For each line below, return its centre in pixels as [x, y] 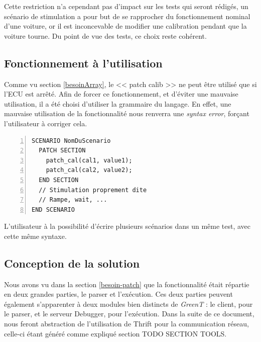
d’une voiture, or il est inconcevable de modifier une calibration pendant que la [125, 26]
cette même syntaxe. [35, 236]
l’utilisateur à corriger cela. [46, 123]
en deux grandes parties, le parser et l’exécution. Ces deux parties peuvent [118, 294]
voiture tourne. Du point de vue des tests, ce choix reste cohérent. [105, 35]
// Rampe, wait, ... [73, 200]
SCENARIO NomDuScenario [71, 141]
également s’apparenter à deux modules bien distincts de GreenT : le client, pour [128, 304]
